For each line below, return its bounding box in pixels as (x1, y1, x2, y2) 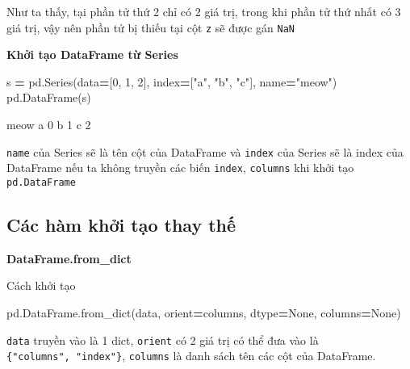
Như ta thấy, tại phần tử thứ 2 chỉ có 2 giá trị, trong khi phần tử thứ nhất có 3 (6, 3, 401, 19)
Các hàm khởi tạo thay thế (6, 212, 236, 237)
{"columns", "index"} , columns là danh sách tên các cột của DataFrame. (6, 347, 376, 364)
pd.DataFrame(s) (6, 89, 91, 106)
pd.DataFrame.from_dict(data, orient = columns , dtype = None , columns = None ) (6, 304, 401, 321)
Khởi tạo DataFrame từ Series (6, 46, 178, 63)
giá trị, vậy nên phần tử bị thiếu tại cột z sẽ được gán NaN (6, 19, 295, 36)
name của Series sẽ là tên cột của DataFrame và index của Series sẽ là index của (6, 143, 404, 160)
